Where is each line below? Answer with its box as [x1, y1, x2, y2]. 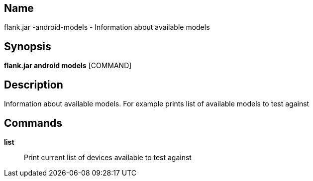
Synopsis [4, 40, 51, 53]
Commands [4, 116, 63, 129]
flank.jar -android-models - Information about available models [4, 23, 210, 32]
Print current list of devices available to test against [24, 153, 192, 162]
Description [4, 78, 63, 91]
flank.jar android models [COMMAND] [4, 61, 132, 70]
